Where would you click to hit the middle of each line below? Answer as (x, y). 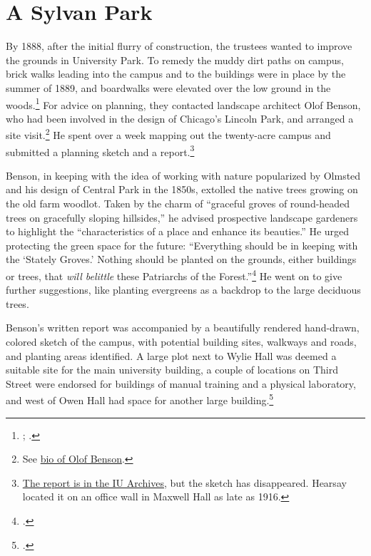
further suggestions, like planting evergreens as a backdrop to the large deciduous (183, 290)
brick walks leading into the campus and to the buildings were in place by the (176, 74)
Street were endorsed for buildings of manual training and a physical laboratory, (181, 383)
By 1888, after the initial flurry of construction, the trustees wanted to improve (179, 46)
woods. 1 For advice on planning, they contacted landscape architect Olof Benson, (183, 103)
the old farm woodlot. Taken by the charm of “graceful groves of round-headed (178, 204)
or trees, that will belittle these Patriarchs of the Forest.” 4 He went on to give (174, 275)
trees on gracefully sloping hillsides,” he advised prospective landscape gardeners (182, 217)
